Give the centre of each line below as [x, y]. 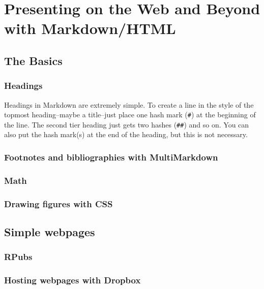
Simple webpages [50, 231]
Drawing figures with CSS [58, 203]
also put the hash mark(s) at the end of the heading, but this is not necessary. [126, 134]
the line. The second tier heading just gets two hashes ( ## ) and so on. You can [127, 124]
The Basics [33, 60]
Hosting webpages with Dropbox [72, 280]
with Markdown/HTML [90, 28]
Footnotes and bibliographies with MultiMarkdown [111, 157]
